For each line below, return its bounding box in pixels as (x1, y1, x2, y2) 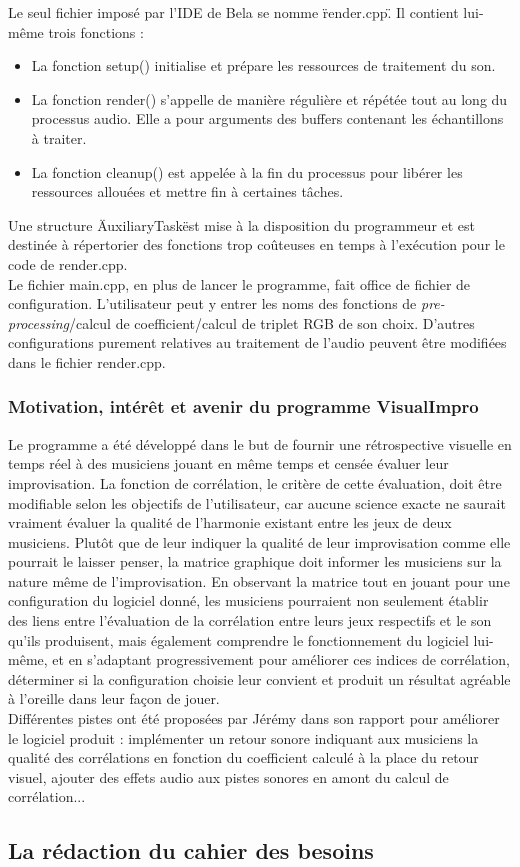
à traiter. (31, 127, 87, 148)
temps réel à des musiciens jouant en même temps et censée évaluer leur (8, 453, 449, 474)
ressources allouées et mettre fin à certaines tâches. (31, 181, 344, 202)
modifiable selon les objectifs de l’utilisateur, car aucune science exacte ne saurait (8, 492, 506, 513)
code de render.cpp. (8, 253, 128, 274)
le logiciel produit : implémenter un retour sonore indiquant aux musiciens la (8, 727, 479, 748)
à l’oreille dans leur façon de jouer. (8, 688, 220, 709)
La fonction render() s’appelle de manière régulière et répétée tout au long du (31, 88, 508, 109)
